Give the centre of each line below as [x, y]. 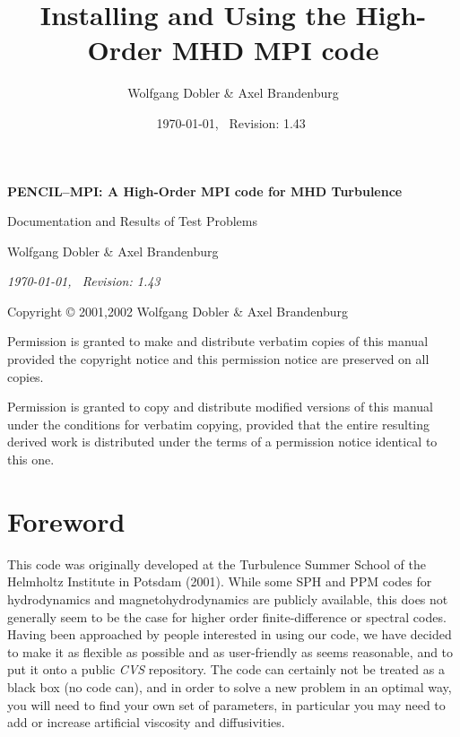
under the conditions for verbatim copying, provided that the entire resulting [219, 424]
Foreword [66, 520]
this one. [31, 460]
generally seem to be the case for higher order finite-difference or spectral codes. [227, 616]
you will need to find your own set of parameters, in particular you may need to [226, 704]
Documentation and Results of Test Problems [132, 221]
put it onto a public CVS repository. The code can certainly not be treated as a [226, 669]
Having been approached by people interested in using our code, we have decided [230, 634]
